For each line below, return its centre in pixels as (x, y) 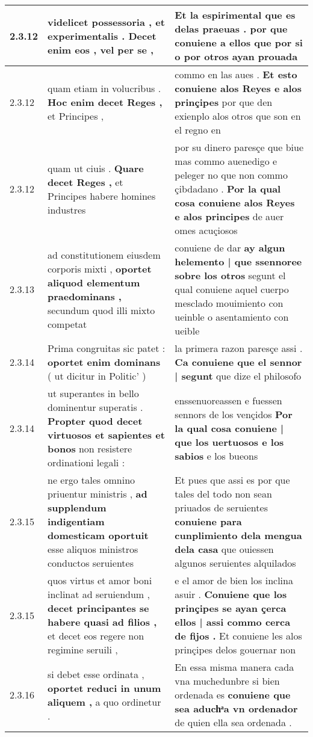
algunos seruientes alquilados (235, 563)
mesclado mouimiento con (229, 303)
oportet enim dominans (104, 362)
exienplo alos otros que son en (238, 116)
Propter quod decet (95, 421)
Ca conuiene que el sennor (238, 362)
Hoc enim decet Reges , (105, 102)
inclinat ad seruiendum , (99, 594)
